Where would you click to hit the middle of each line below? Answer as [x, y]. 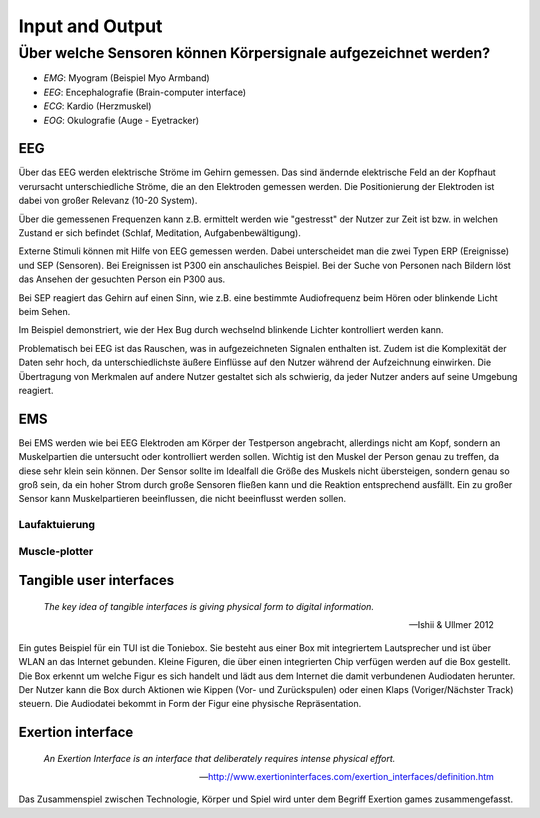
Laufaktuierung [56, 525]
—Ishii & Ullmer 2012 [451, 625]
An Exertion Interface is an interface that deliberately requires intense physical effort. [219, 758]
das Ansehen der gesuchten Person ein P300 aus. [122, 279]
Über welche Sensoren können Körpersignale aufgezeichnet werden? [254, 53]
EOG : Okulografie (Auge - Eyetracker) [121, 120]
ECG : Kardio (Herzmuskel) [97, 106]
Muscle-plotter [56, 551]
